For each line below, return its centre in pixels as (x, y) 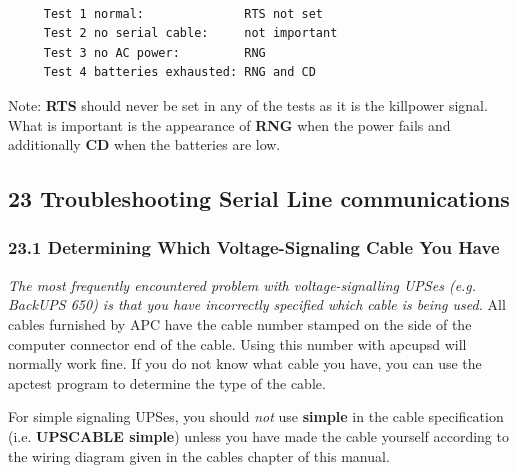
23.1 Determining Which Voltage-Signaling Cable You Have (254, 247)
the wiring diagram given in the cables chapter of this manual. (199, 455)
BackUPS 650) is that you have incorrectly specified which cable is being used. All (257, 304)
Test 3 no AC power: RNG (154, 52)
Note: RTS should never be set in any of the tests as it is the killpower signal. (248, 104)
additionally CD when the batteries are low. (144, 144)
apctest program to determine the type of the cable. (167, 382)
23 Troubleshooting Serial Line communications (259, 198)
